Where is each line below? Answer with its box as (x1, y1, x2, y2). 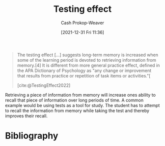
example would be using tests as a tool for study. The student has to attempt (5, 102, 160, 108)
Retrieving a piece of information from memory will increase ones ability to (5, 92, 156, 98)
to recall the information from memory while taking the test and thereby (5, 108, 150, 113)
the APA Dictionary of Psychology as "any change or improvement (17, 68, 152, 73)
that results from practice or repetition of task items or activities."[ (17, 73, 151, 78)
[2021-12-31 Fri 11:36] (60, 29, 105, 35)
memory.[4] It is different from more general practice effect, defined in (17, 62, 160, 68)
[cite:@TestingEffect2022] (17, 82, 71, 88)
